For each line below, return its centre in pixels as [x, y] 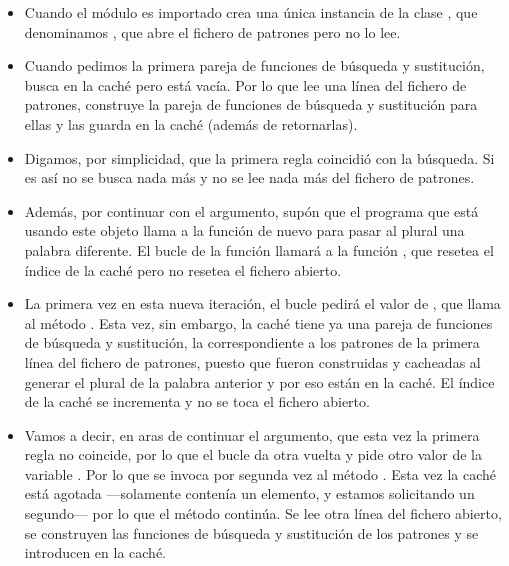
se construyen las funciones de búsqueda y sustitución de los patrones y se [251, 532]
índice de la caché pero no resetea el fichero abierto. [183, 269]
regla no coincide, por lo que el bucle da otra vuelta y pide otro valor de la [253, 454]
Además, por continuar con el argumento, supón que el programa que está [251, 210]
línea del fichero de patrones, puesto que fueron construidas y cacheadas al [252, 361]
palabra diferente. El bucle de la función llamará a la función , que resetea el [259, 249]
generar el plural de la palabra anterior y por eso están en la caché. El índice [259, 381]
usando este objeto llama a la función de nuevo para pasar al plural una [244, 230]
